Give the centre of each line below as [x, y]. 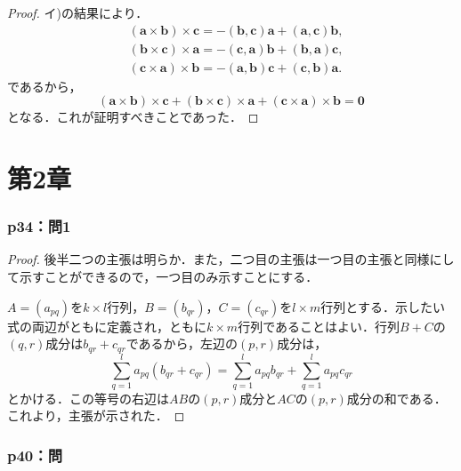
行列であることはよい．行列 [319, 326]
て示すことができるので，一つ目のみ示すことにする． [163, 277]
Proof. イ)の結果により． [78, 12]
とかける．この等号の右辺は [88, 398]
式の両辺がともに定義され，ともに [107, 326]
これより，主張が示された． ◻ [96, 415]
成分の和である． [396, 398]
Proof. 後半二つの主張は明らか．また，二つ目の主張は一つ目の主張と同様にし [231, 259]
